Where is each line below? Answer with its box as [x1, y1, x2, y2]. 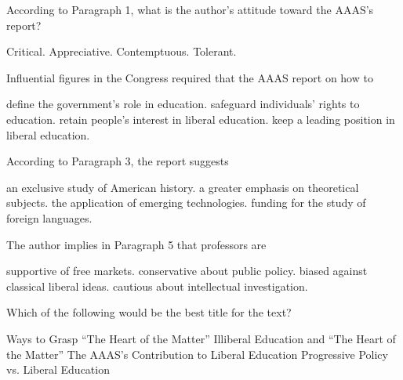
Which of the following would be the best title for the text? [6, 304, 292, 320]
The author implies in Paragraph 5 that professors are [6, 236, 267, 252]
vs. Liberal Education [6, 361, 110, 378]
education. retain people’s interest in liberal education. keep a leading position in [6, 110, 395, 127]
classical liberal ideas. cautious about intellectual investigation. [6, 277, 308, 294]
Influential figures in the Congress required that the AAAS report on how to [6, 69, 373, 85]
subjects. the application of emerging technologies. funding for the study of [6, 194, 366, 211]
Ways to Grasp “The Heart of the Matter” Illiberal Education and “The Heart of [6, 330, 396, 346]
